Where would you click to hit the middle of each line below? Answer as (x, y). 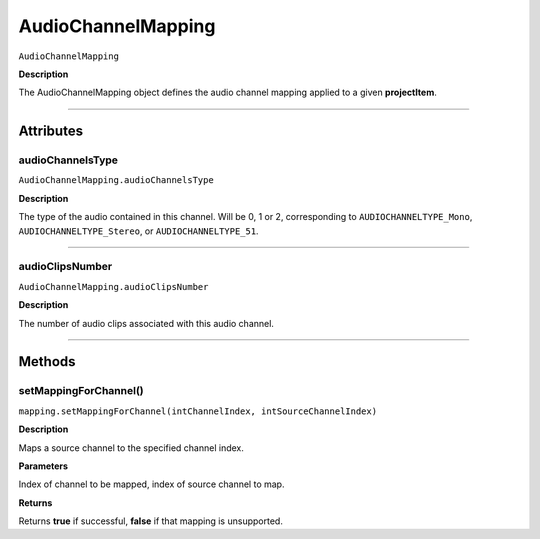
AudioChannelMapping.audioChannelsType (116, 180)
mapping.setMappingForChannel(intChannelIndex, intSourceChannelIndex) (198, 411)
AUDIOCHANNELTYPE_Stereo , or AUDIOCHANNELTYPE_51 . (138, 231)
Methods (47, 361)
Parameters (43, 466)
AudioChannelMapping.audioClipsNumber (113, 286)
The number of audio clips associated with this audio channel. (146, 323)
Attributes (51, 131)
